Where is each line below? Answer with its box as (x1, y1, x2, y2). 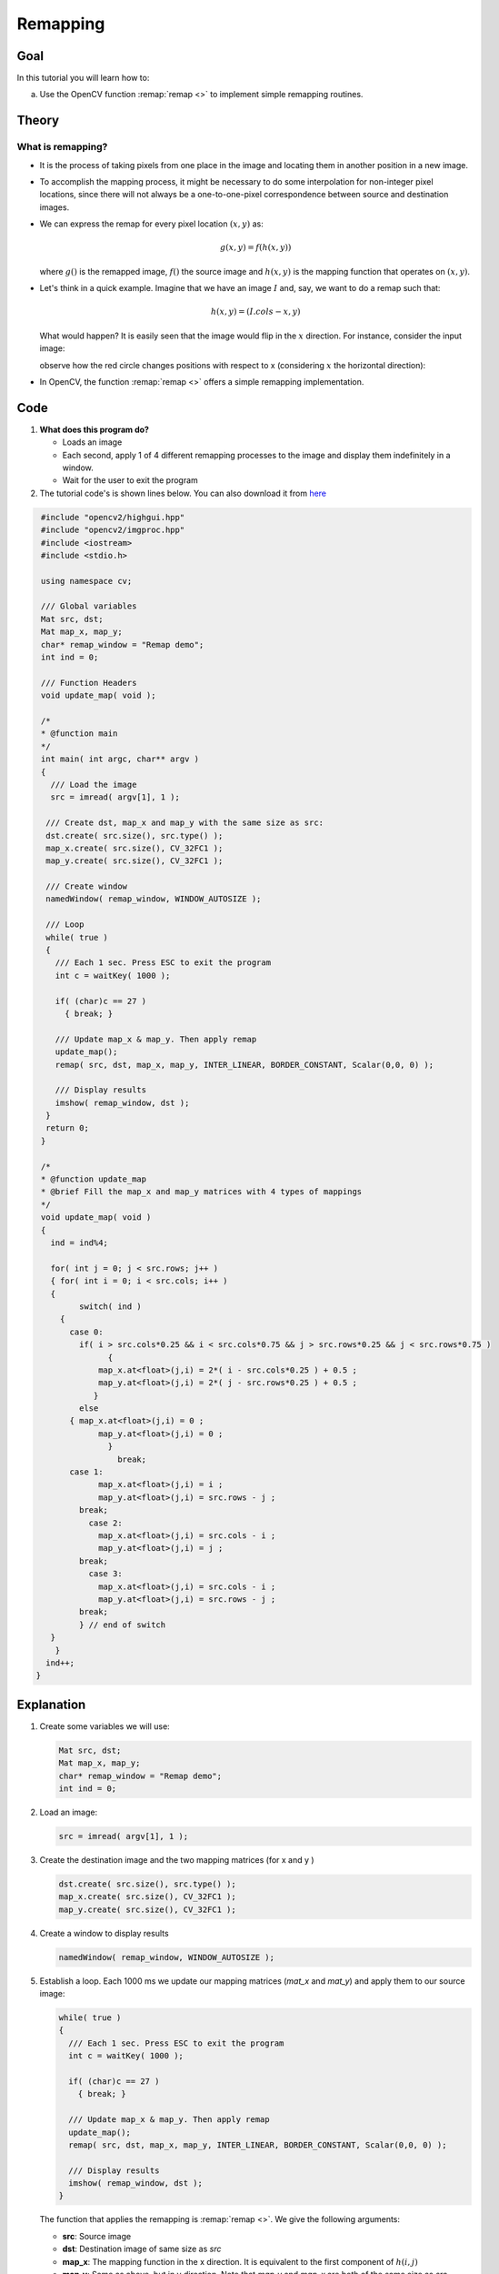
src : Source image (62, 2230, 132, 2241)
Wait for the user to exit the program (62, 475, 199, 486)
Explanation (16, 1696, 86, 1712)
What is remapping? (16, 141, 108, 154)
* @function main (41, 729, 118, 739)
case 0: (69, 1326, 104, 1337)
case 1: (69, 1467, 104, 1477)
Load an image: (39, 1806, 98, 1817)
